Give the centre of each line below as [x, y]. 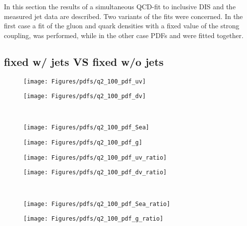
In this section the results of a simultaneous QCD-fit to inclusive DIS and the [120, 6]
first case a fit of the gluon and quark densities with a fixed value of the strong [122, 26]
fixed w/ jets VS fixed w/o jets [84, 61]
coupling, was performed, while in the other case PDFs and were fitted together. [124, 35]
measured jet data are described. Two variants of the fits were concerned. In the [123, 16]
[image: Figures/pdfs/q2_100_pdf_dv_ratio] [95, 173]
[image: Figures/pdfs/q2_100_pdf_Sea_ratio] [97, 204]
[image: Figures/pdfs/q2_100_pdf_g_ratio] [93, 219]
